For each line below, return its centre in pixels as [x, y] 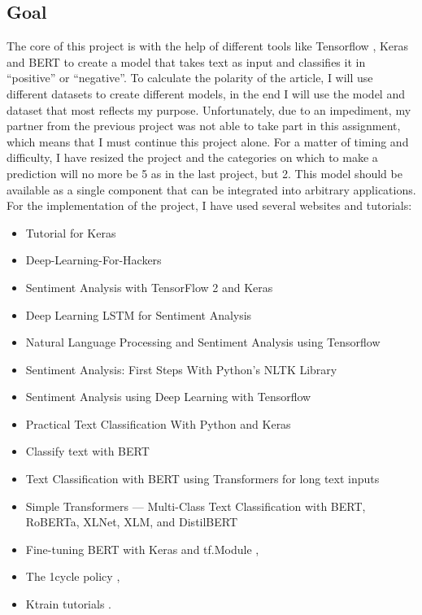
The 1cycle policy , [73, 576]
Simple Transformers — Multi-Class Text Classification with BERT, [196, 506]
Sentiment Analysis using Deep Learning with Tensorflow [168, 397]
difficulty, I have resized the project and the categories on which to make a [192, 157]
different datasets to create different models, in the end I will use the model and [206, 93]
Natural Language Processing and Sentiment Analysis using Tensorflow [203, 342]
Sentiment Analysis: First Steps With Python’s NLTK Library [181, 369]
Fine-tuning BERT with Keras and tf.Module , [142, 549]
